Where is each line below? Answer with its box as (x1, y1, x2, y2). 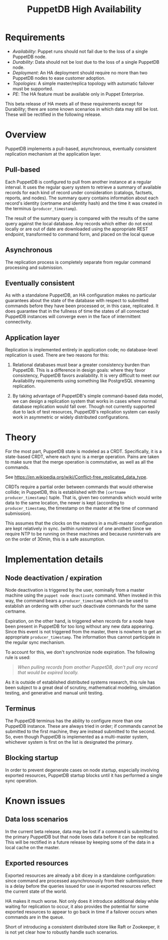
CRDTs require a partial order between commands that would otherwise (5, 484, 153, 490)
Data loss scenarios (5, 815, 69, 824)
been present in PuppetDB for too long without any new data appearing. (5, 623, 154, 629)
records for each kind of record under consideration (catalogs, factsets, (5, 189, 154, 195)
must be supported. (12, 85, 54, 91)
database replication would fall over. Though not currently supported (12, 404, 155, 410)
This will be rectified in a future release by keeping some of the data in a (5, 839, 154, 845)
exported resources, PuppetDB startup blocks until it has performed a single (5, 772, 163, 778)
